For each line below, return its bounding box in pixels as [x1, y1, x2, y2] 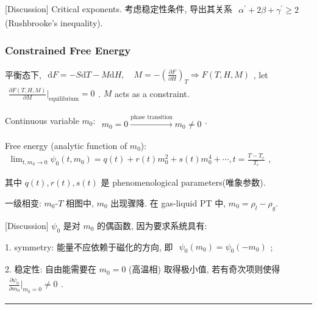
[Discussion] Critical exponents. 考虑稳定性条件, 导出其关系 [5, 2, 233, 15]
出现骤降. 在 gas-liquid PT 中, [110, 196, 226, 209]
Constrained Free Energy [5, 42, 131, 57]
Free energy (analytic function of [5, 139, 127, 151]
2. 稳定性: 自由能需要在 [5, 263, 97, 275]
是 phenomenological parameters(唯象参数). [101, 176, 266, 189]
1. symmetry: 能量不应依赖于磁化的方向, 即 [5, 240, 173, 253]
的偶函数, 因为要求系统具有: [97, 219, 207, 231]
